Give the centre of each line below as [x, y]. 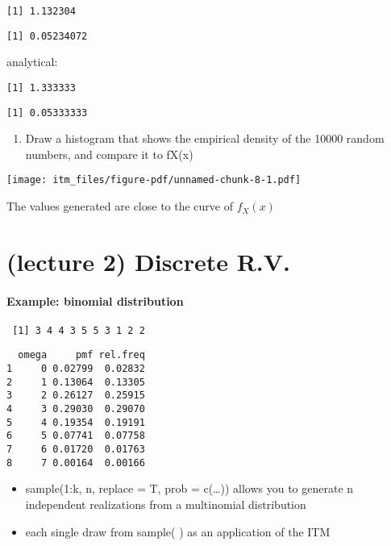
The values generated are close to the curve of [120, 206]
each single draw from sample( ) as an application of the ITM [178, 531]
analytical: [32, 62]
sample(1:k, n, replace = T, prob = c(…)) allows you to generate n [189, 488]
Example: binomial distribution [95, 300]
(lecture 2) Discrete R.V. [149, 261]
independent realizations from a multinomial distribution [166, 504]
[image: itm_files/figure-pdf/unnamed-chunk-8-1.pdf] [154, 180]
